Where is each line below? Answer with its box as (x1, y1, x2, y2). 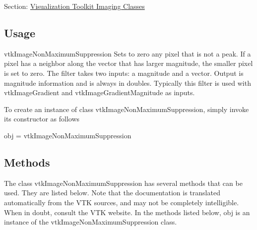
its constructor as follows (4, 114, 80, 124)
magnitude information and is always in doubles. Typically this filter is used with (4, 77, 251, 88)
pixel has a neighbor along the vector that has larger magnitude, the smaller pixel (4, 58, 253, 68)
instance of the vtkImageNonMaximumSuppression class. (4, 217, 177, 227)
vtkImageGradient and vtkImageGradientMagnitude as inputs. (4, 87, 195, 98)
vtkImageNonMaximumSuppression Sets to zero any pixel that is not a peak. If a (4, 48, 251, 58)
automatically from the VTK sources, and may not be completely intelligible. (4, 197, 239, 207)
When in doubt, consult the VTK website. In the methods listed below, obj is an (4, 207, 250, 217)
